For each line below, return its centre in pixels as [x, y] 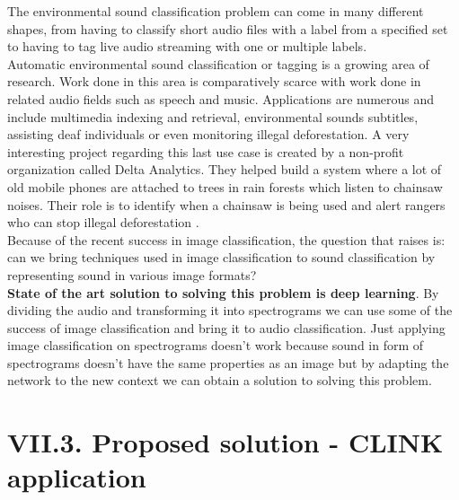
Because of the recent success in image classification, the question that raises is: [226, 239]
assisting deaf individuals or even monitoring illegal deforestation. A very [208, 134]
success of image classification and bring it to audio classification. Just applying [226, 327]
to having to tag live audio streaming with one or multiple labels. [187, 46]
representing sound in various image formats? [132, 274]
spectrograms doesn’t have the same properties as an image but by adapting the [228, 362]
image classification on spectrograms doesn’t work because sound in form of [216, 345]
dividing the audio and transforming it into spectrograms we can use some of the [230, 310]
